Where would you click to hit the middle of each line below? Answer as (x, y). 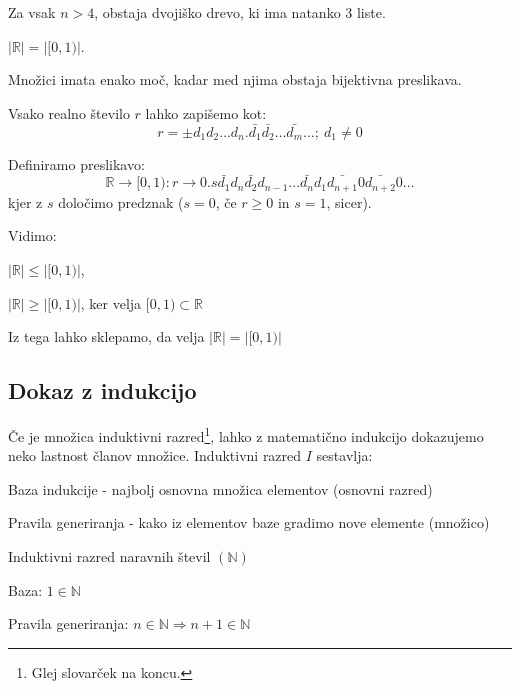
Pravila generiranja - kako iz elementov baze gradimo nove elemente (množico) (249, 522)
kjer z (25, 201)
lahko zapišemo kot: (206, 112)
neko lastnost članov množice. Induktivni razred (155, 455)
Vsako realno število (69, 112)
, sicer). (349, 201)
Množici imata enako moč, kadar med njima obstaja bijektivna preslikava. (235, 79)
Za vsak (32, 12)
